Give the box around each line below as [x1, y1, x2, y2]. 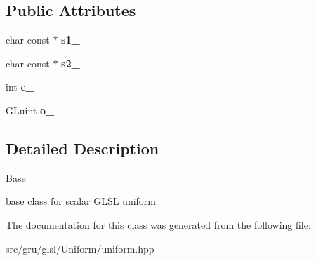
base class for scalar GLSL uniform [6, 194, 157, 208]
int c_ [6, 79, 34, 94]
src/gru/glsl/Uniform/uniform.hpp [6, 241, 154, 255]
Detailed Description [6, 137, 159, 159]
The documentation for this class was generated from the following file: [6, 217, 311, 232]
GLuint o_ [6, 102, 55, 117]
